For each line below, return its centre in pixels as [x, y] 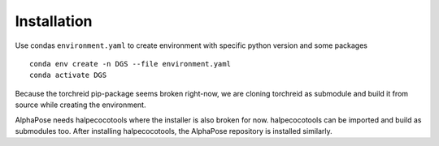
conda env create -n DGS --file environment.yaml [130, 64]
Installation [54, 21]
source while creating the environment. [80, 105]
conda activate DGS [68, 75]
